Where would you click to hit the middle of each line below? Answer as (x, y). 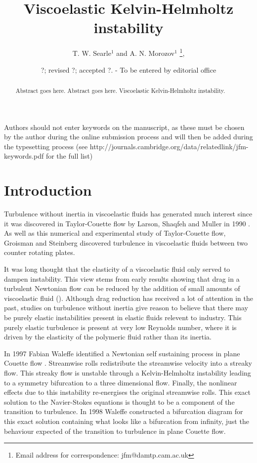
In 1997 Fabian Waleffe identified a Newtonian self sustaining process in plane (122, 353)
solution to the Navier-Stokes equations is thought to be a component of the (119, 401)
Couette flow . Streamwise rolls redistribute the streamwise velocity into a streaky (128, 363)
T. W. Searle (92, 53)
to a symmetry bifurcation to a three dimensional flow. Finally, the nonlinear (121, 382)
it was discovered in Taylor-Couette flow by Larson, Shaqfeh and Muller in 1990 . (127, 223)
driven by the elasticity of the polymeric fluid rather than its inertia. (108, 337)
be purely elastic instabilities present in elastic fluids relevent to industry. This (123, 317)
